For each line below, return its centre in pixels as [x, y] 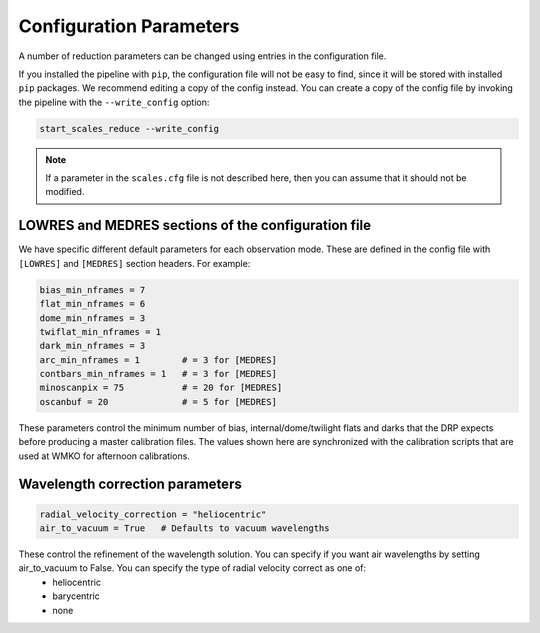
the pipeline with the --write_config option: [114, 102]
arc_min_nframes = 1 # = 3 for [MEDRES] [158, 359]
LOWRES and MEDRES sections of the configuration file [195, 225]
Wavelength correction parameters [130, 484]
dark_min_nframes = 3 [92, 346]
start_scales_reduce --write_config [129, 128]
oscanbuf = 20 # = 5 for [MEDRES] [158, 401]
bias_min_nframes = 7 [92, 289]
